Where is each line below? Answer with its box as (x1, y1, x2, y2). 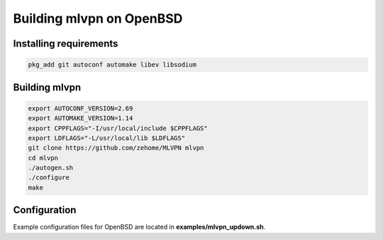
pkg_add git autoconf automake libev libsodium (28, 61, 196, 69)
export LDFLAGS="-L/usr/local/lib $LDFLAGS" (28, 134, 186, 142)
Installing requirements (13, 38, 118, 50)
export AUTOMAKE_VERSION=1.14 (28, 114, 133, 122)
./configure (28, 173, 70, 182)
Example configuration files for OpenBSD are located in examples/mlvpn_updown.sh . (13, 223, 266, 232)
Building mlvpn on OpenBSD (13, 11, 183, 26)
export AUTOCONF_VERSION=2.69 (28, 104, 133, 113)
